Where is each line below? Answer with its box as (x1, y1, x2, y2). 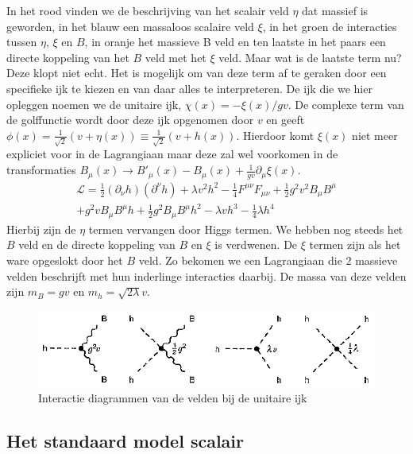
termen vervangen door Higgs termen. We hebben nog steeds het (88, 220, 403, 237)
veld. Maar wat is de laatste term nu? (218, 49, 402, 65)
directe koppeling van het (6, 49, 129, 65)
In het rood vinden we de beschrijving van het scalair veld (6, 2, 289, 18)
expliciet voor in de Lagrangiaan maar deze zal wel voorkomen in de (6, 146, 338, 162)
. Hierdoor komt (236, 126, 315, 143)
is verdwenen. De (214, 236, 298, 253)
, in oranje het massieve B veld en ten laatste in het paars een (84, 33, 386, 50)
